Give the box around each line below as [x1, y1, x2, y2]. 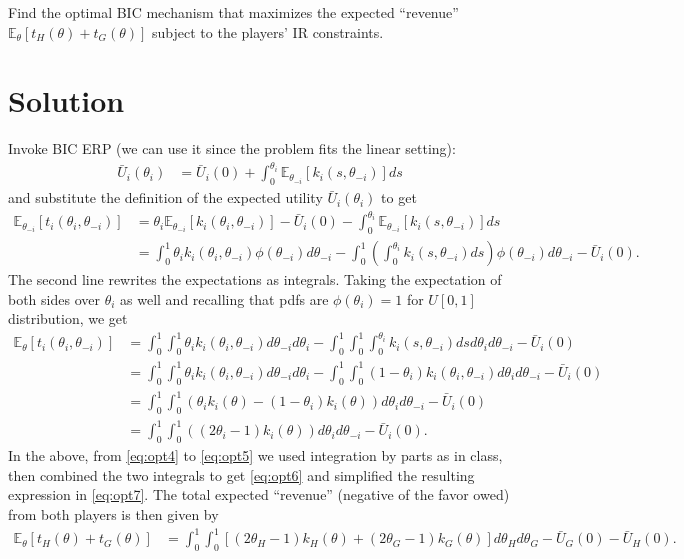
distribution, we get [8, 308, 128, 329]
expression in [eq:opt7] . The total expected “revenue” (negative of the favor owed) [8, 484, 510, 505]
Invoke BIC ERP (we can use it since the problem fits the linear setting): [8, 138, 456, 159]
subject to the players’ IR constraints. [152, 21, 384, 42]
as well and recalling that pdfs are [120, 288, 329, 309]
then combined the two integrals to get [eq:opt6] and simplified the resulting [8, 464, 475, 485]
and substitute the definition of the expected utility [8, 187, 323, 208]
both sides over [8, 288, 100, 309]
